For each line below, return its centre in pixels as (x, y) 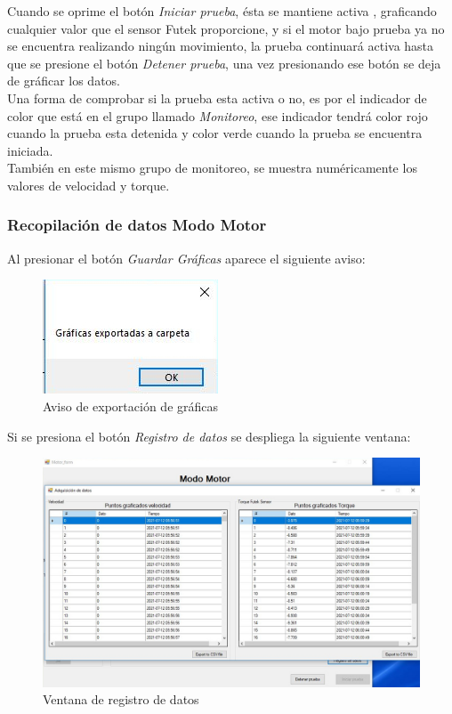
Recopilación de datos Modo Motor (137, 225)
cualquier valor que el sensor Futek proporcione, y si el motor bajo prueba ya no (226, 28)
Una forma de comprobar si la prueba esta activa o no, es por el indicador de (217, 97)
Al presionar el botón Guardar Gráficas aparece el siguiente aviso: (186, 258)
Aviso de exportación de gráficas (131, 406)
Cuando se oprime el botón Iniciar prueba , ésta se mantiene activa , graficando (222, 11)
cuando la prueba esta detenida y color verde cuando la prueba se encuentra (215, 133)
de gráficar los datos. (64, 81)
